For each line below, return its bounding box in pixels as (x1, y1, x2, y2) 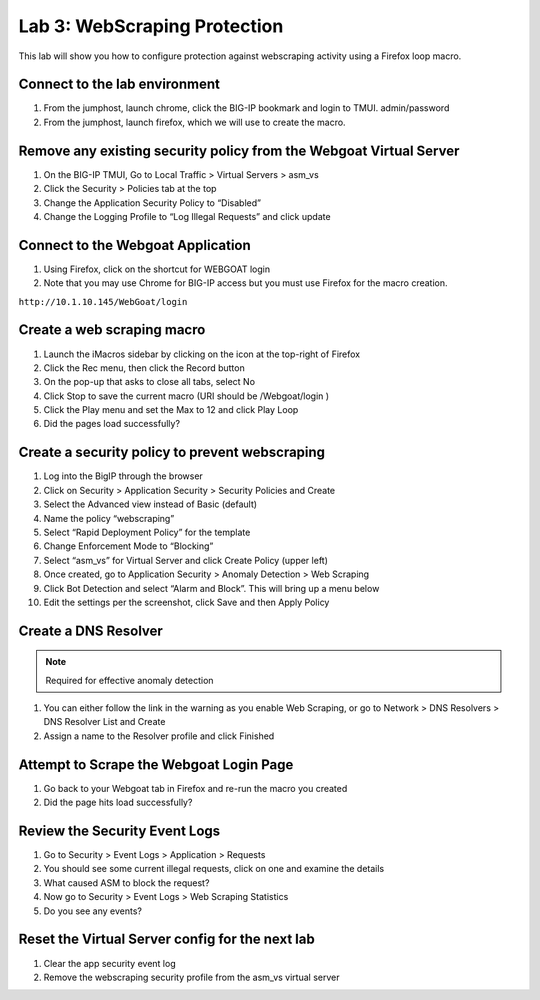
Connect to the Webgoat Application (18, 236, 252, 254)
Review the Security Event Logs (18, 822, 221, 839)
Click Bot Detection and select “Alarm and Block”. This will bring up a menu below (43, 582, 380, 594)
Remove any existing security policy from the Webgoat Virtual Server (18, 142, 460, 159)
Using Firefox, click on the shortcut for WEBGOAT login (43, 263, 270, 275)
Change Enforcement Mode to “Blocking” (43, 540, 214, 552)
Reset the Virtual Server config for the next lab (18, 931, 315, 948)
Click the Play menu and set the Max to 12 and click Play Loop (43, 404, 299, 416)
